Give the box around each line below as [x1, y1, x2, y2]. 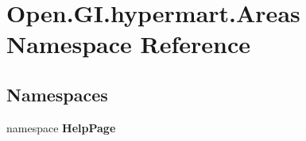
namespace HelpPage [6, 119, 116, 135]
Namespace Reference [6, 28, 250, 60]
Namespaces [6, 82, 108, 106]
